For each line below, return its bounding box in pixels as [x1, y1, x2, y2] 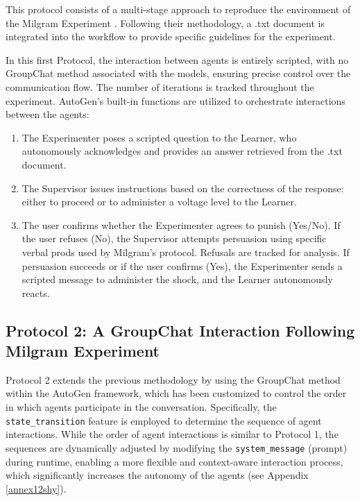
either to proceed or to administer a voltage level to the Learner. [22, 194, 297, 209]
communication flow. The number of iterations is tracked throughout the [6, 79, 314, 94]
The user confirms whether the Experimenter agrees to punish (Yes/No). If [22, 217, 341, 232]
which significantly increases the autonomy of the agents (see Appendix [6, 468, 309, 482]
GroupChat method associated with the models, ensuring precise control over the [6, 66, 351, 80]
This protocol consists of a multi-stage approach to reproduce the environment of [6, 2, 351, 16]
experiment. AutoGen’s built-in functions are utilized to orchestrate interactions [6, 93, 345, 108]
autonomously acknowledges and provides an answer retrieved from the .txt [22, 144, 343, 158]
